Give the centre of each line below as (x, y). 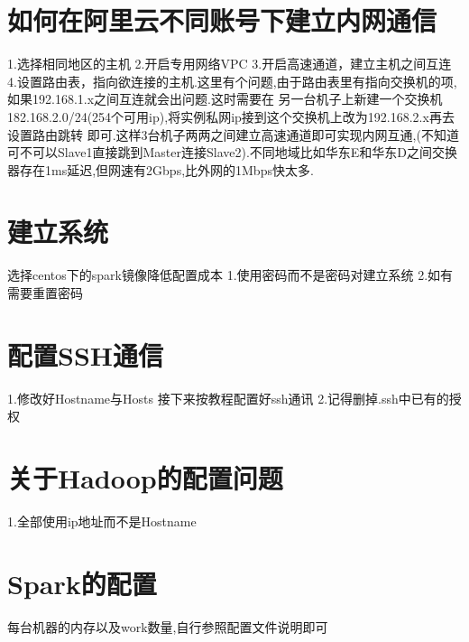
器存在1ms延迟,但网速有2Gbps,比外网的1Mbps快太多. (161, 169)
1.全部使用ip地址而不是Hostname (102, 521)
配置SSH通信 (85, 354)
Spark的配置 (82, 583)
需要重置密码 (45, 293)
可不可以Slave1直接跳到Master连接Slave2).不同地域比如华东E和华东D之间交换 (233, 152)
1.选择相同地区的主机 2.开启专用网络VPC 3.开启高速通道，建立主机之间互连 (230, 64)
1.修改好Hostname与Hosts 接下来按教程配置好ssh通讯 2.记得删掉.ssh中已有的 (228, 398)
